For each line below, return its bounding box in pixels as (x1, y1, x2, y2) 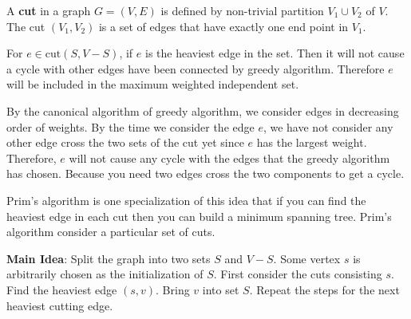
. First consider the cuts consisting (213, 266, 382, 282)
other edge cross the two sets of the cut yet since (6, 134, 244, 151)
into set (202, 281, 239, 297)
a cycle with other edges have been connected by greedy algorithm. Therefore (6, 60, 385, 77)
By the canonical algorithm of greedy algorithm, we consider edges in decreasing (6, 102, 399, 119)
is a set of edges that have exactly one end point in (98, 18, 349, 34)
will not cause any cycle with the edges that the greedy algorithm (69, 149, 390, 166)
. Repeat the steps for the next (249, 281, 400, 297)
